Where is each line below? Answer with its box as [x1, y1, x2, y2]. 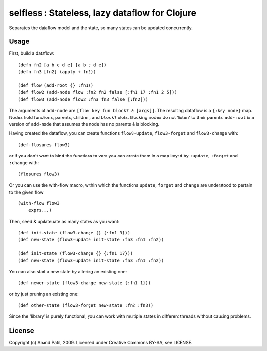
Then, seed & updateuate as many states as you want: [9, 218, 120, 224]
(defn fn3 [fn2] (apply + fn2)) [18, 69, 96, 75]
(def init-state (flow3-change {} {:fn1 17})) [18, 251, 133, 256]
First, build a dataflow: [9, 50, 54, 56]
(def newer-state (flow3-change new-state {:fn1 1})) [18, 280, 151, 286]
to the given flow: [9, 189, 44, 195]
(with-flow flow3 [18, 200, 60, 206]
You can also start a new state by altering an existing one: [9, 269, 127, 274]
